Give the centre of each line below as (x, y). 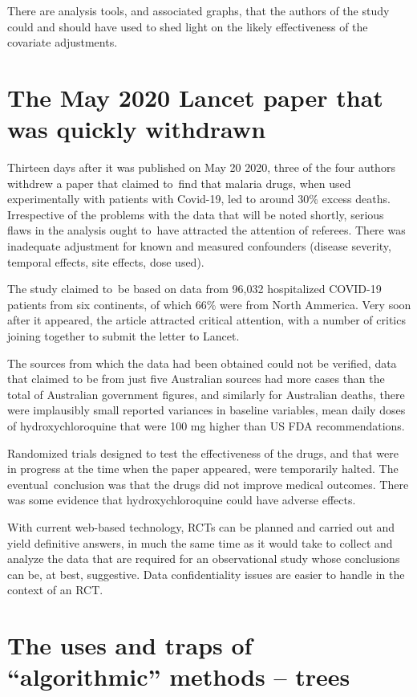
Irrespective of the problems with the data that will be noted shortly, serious (196, 214)
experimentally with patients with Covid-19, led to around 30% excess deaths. (199, 199)
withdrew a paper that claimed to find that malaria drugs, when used (179, 183)
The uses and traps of (130, 645)
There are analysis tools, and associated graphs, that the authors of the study (198, 10)
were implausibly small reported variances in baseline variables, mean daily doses (206, 410)
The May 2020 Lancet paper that (195, 97)
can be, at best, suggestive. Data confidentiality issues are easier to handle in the (206, 574)
